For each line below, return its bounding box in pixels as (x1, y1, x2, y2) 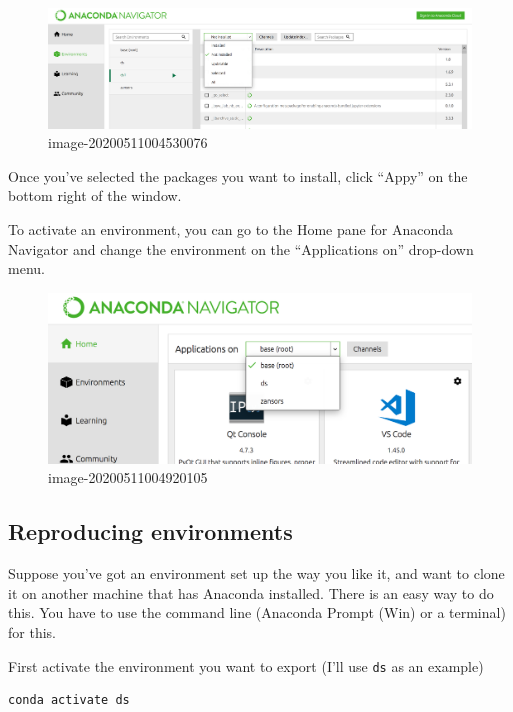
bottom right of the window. (8, 185, 182, 206)
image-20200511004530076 (48, 132, 208, 153)
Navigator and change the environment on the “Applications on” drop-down (8, 238, 474, 259)
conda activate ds (8, 693, 130, 708)
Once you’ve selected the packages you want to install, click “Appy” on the (8, 165, 468, 186)
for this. (8, 621, 56, 642)
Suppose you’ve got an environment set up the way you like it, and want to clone (8, 563, 505, 584)
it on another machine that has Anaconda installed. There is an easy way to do (8, 582, 494, 603)
